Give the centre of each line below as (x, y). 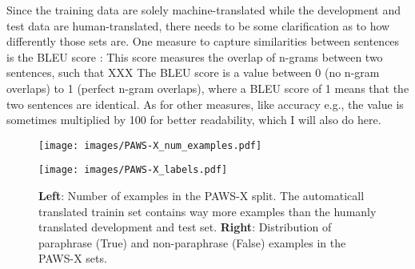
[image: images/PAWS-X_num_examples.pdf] (150, 145)
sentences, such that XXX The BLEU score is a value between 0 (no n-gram (193, 72)
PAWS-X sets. (73, 258)
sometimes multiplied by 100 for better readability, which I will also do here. (194, 120)
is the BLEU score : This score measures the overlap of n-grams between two (195, 56)
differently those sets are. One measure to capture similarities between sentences (203, 41)
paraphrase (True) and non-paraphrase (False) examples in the (192, 242)
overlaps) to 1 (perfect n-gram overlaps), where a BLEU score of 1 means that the (208, 88)
